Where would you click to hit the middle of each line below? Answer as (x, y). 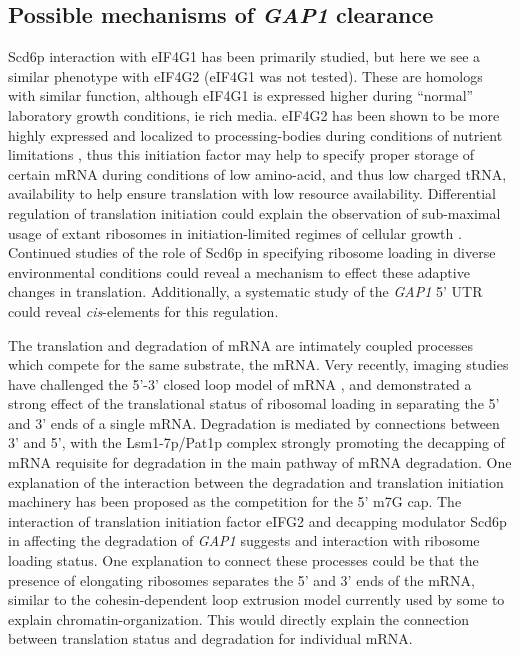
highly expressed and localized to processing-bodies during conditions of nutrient (255, 134)
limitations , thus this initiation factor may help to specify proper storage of (241, 154)
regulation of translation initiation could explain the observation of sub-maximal (254, 212)
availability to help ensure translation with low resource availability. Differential (252, 193)
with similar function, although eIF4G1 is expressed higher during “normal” (241, 95)
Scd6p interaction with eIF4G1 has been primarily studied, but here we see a (244, 56)
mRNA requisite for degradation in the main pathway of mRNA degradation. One (260, 462)
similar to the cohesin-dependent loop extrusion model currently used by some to (256, 599)
